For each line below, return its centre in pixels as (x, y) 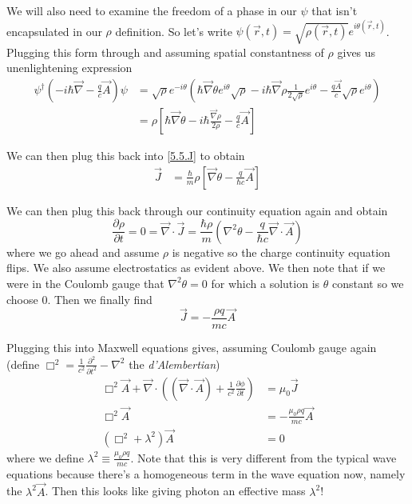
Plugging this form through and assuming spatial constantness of (165, 52)
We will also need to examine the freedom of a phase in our (152, 10)
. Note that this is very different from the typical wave (263, 457)
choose (22, 299)
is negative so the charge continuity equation (281, 252)
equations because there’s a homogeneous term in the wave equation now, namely (206, 473)
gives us (357, 52)
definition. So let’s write (174, 31)
